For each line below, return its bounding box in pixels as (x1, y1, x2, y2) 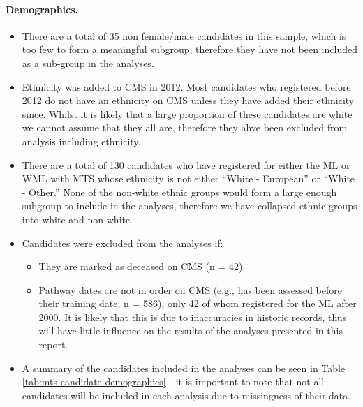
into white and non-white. (22, 212, 133, 226)
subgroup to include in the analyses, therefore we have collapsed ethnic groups (22, 198, 357, 213)
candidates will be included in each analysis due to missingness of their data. (22, 387, 351, 402)
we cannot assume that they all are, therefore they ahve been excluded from (22, 120, 348, 135)
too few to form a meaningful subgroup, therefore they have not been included (22, 42, 357, 57)
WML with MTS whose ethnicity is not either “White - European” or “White (22, 171, 355, 186)
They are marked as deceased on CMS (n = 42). (38, 259, 246, 274)
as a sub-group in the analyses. (22, 55, 154, 70)
